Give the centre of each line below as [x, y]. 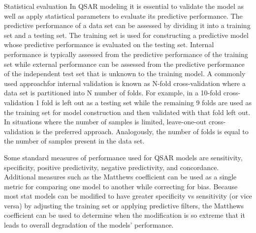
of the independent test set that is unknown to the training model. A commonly [125, 73]
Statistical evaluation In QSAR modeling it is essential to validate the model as [124, 6]
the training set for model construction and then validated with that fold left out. [127, 112]
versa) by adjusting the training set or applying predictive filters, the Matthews [124, 205]
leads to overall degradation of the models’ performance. [89, 225]
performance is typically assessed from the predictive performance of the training [126, 54]
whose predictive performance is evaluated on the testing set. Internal [109, 44]
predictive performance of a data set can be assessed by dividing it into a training [127, 25]
